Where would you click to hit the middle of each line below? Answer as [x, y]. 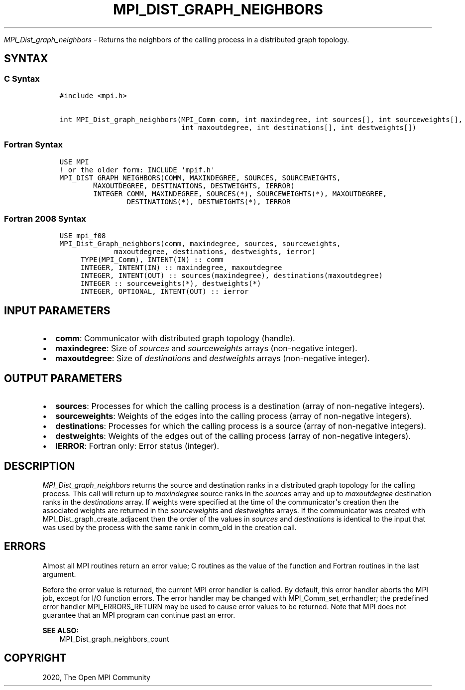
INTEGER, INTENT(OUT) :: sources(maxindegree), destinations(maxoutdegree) [232, 276]
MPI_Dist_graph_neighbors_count [114, 639]
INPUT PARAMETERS [57, 310]
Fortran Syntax [33, 145]
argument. [59, 574]
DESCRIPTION [40, 466]
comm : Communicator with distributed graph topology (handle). [175, 339]
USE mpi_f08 [83, 236]
